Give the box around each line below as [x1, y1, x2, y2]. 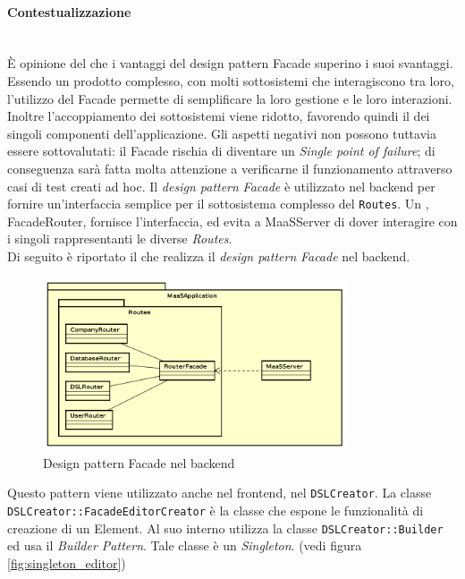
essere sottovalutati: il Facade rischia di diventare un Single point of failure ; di [7, 141, 435, 160]
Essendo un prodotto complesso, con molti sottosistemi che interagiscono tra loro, [7, 71, 454, 89]
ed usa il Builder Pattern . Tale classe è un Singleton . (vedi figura [7, 536, 362, 555]
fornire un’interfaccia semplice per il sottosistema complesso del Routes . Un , [7, 194, 429, 213]
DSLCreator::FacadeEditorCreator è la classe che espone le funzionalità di [7, 501, 424, 520]
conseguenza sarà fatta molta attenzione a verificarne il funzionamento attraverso [7, 158, 452, 177]
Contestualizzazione [7, 2, 131, 21]
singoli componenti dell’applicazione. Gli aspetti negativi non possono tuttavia [7, 123, 436, 142]
